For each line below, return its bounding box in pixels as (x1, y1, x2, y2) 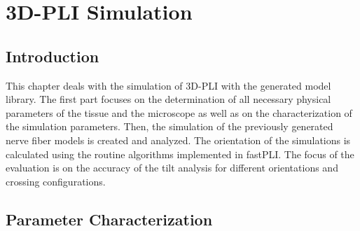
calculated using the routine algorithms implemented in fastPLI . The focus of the (6, 146, 354, 161)
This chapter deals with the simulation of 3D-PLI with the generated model (6, 78, 331, 92)
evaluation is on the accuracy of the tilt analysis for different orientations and (6, 160, 338, 175)
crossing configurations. (6, 174, 106, 188)
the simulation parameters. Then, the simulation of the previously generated (6, 119, 333, 134)
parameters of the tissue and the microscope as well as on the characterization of (6, 105, 352, 120)
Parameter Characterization (6, 208, 213, 230)
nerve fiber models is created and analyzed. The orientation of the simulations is (6, 132, 351, 147)
